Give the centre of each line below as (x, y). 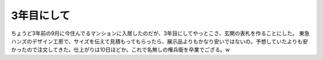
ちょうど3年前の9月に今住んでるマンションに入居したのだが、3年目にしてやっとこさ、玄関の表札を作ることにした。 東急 (160, 33)
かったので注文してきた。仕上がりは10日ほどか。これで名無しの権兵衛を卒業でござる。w (121, 50)
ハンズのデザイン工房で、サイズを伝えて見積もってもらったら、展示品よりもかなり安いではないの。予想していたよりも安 (159, 41)
